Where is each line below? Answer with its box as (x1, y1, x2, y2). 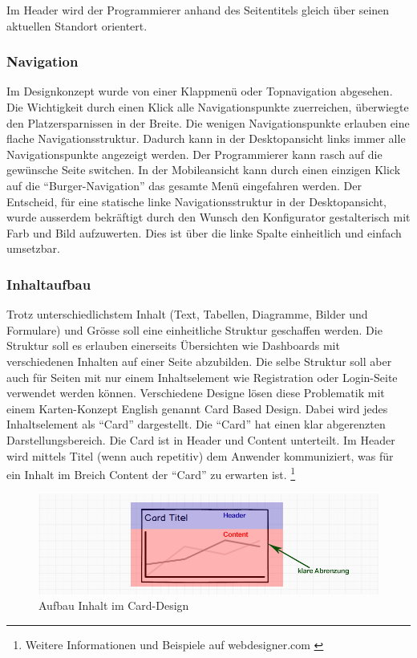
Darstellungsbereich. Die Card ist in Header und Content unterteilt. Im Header (6, 431, 395, 448)
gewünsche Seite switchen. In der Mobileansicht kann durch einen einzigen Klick (6, 161, 401, 178)
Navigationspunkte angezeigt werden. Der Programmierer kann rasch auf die (6, 145, 383, 162)
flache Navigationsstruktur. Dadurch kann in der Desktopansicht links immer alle (6, 130, 406, 147)
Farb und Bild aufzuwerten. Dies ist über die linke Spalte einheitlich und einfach (6, 224, 402, 241)
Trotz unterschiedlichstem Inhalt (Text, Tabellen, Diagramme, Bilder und (6, 306, 368, 323)
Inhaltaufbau (6, 274, 91, 294)
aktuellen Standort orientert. (6, 17, 148, 34)
